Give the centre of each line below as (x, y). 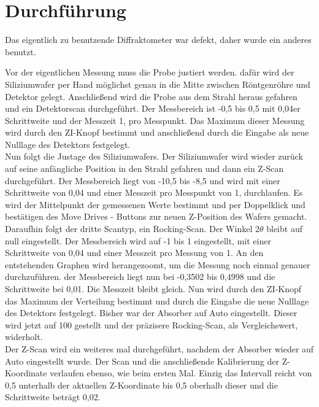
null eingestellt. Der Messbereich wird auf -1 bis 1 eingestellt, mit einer (138, 240)
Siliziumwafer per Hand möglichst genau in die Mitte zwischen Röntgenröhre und (158, 84)
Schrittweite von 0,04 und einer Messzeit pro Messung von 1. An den (134, 253)
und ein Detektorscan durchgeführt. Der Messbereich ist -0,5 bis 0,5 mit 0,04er (153, 108)
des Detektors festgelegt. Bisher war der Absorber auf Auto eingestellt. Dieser (151, 313)
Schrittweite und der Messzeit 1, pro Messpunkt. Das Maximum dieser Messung (155, 120)
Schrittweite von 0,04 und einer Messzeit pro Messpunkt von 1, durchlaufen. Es (154, 192)
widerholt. (24, 337)
